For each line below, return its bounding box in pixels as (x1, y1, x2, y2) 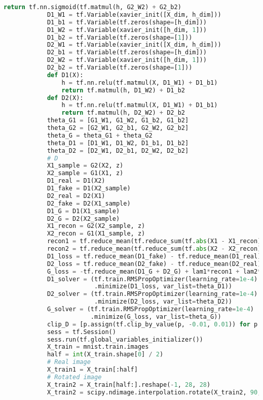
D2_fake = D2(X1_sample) (47, 199, 131, 207)
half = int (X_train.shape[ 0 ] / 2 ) (47, 351, 164, 358)
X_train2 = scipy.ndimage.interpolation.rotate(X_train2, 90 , (47, 388, 261, 396)
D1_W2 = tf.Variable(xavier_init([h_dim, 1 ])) (47, 26, 207, 34)
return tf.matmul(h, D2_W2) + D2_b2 (61, 109, 185, 117)
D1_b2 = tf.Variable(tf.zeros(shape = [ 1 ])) (47, 34, 193, 41)
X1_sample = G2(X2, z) (47, 162, 124, 170)
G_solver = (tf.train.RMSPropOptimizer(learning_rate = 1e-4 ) (47, 306, 254, 313)
